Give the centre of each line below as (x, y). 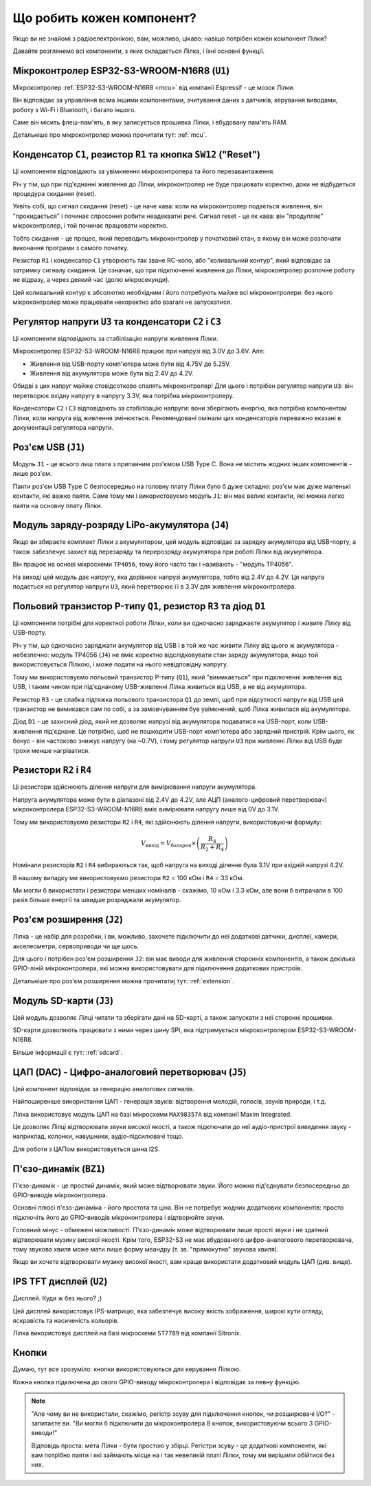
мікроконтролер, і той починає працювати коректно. (90, 226)
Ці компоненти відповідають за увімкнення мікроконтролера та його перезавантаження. (144, 171)
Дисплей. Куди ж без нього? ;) (57, 1298)
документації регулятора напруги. (63, 428)
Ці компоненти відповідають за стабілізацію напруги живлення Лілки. (115, 338)
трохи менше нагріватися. (52, 750)
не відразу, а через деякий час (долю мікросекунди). (91, 280)
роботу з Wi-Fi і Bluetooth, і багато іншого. (75, 109)
